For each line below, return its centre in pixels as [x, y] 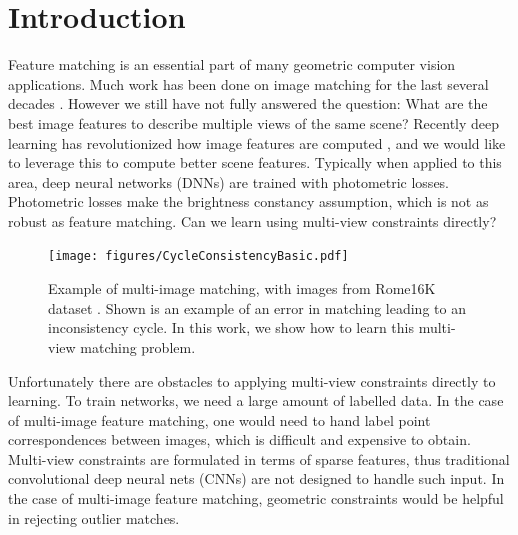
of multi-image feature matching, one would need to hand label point [219, 419]
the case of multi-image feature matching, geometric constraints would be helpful [256, 498]
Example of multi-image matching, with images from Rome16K [242, 288]
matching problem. [138, 346]
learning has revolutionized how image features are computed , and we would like [257, 142]
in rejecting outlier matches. [94, 517]
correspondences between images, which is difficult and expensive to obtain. [239, 439]
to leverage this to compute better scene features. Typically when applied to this [255, 162]
